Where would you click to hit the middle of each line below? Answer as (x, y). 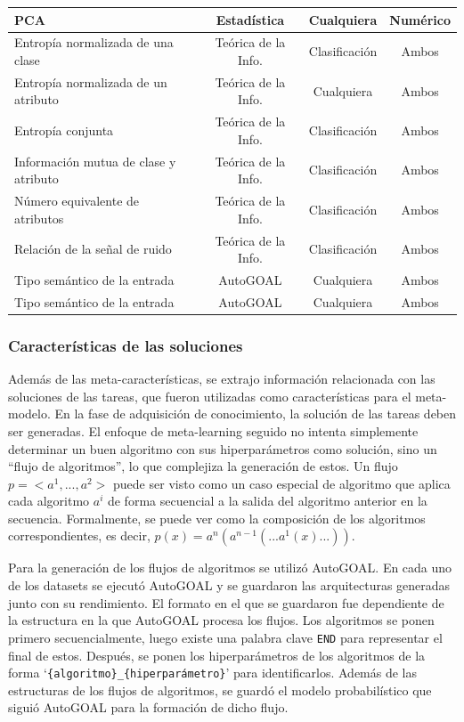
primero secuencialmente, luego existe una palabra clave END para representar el (225, 637)
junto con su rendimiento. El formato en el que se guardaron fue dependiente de (226, 602)
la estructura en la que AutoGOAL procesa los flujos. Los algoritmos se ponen (221, 620)
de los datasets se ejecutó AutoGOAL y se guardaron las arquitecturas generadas (229, 585)
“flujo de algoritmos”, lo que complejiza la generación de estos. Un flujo (203, 466)
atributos (39, 218)
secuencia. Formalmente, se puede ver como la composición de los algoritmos (217, 518)
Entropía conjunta (64, 130)
